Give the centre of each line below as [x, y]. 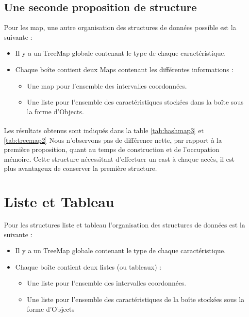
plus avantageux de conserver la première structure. [81, 168]
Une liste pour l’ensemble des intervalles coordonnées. [107, 283]
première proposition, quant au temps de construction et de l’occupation [112, 149]
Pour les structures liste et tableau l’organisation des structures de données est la [124, 225]
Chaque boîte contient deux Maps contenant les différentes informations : [124, 69]
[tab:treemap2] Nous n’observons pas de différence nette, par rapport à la [113, 140]
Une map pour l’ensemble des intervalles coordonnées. [107, 85]
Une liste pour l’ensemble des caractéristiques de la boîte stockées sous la [136, 299]
